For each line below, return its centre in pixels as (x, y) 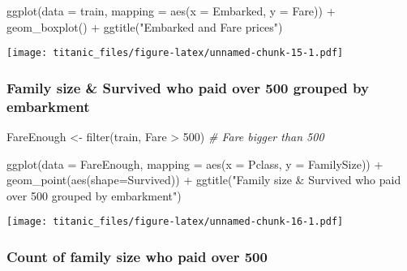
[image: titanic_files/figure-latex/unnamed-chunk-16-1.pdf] (175, 222)
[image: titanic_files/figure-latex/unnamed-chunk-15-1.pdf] (175, 53)
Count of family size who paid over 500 (137, 256)
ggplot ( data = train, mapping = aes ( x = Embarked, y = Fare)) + (171, 11)
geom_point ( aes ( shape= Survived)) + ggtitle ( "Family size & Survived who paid (204, 180)
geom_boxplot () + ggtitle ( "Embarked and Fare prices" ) (145, 26)
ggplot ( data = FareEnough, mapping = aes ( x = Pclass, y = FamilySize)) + (195, 163)
